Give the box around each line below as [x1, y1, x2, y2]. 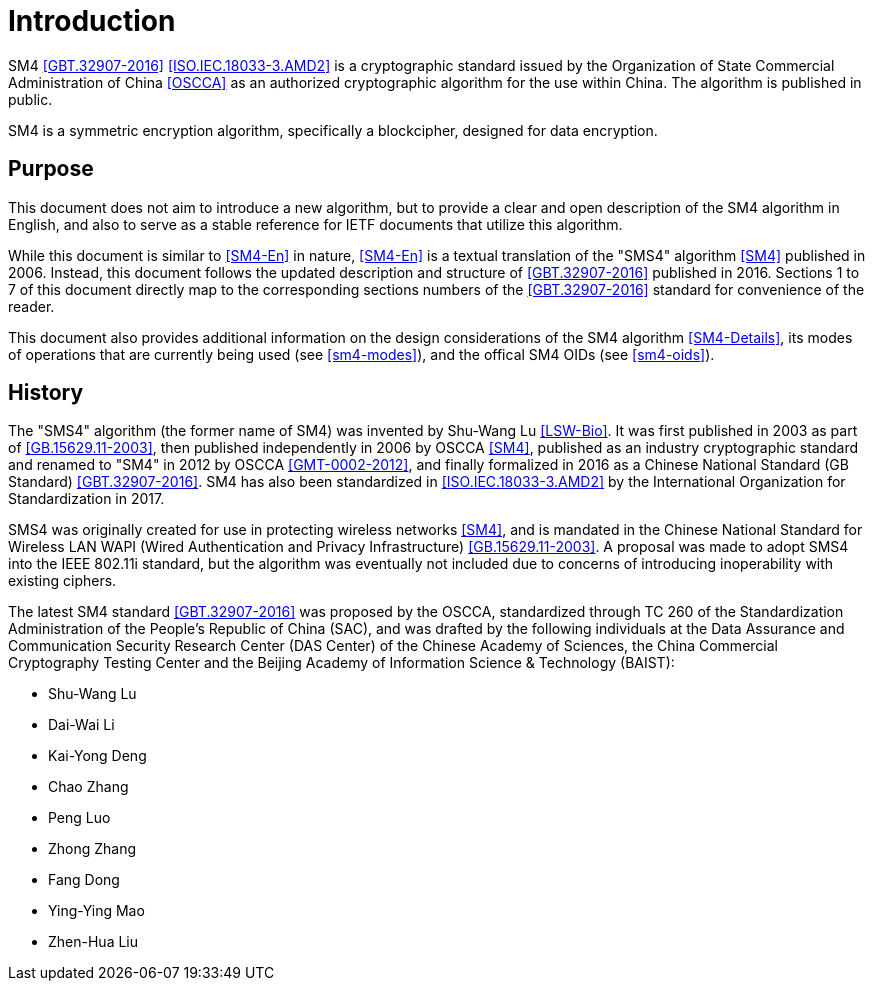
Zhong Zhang [48, 840, 137, 858]
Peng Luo [48, 809, 111, 827]
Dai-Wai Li [48, 716, 115, 734]
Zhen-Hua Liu [48, 933, 139, 951]
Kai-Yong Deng [48, 747, 147, 765]
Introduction [8, 4, 176, 38]
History [8, 380, 84, 406]
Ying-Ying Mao [48, 902, 145, 920]
